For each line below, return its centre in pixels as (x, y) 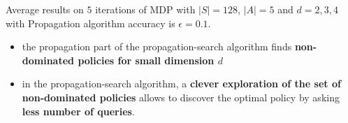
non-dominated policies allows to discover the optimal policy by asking (181, 97)
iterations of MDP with (145, 9)
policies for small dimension (146, 60)
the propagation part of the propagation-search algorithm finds (157, 46)
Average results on (45, 9)
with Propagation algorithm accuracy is (90, 23)
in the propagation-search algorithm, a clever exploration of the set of (181, 84)
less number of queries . (78, 111)
